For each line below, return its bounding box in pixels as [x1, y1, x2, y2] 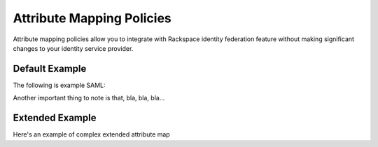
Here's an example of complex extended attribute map [13, 130, 171, 139]
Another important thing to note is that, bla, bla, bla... [13, 94, 165, 102]
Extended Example [13, 112, 97, 124]
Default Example [13, 63, 87, 75]
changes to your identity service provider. [13, 44, 134, 52]
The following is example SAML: [13, 81, 106, 89]
